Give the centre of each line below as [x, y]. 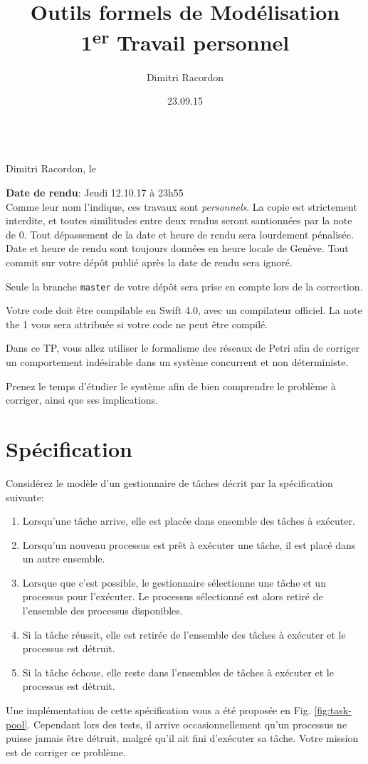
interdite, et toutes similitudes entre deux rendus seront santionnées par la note [179, 220]
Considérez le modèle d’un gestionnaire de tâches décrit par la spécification [169, 482]
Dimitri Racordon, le [51, 168]
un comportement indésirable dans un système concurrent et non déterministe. [177, 362]
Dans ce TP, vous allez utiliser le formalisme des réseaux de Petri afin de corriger [183, 348]
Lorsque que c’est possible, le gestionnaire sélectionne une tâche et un [174, 582]
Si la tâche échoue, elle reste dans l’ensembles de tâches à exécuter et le [178, 672]
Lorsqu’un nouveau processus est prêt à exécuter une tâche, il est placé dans [189, 544]
